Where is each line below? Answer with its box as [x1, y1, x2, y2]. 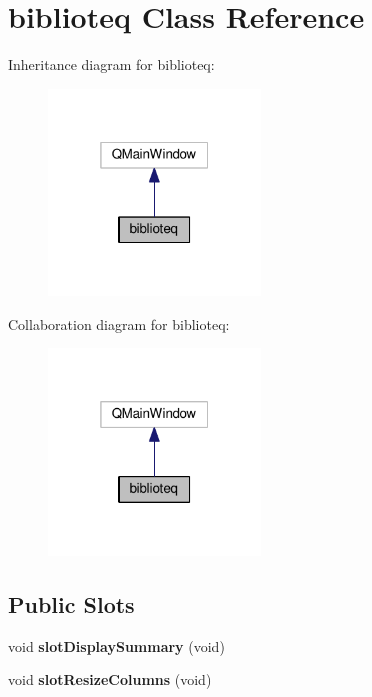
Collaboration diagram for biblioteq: [8, 313, 230, 334]
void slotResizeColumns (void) [8, 669, 212, 690]
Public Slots [8, 589, 135, 620]
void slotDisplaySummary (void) [8, 635, 225, 656]
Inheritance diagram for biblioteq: [8, 54, 215, 75]
